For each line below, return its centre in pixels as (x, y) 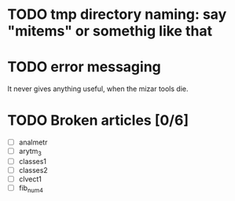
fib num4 (31, 188)
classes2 (33, 170)
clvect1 (30, 179)
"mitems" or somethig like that (110, 31)
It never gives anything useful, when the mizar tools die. (98, 89)
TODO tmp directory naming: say (117, 15)
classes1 (33, 161)
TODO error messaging (84, 67)
